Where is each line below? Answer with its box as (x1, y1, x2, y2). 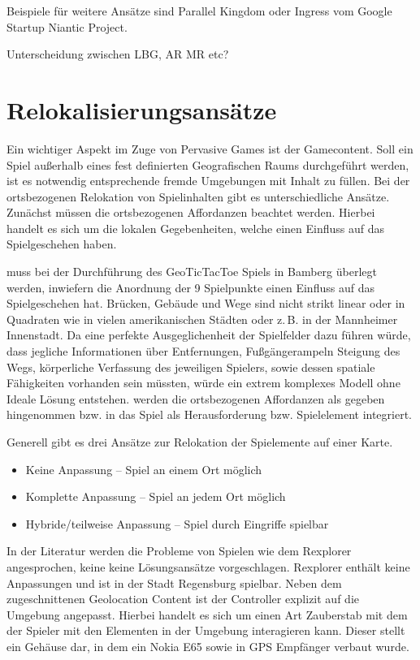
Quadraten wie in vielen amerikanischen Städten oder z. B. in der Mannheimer (6, 310, 398, 327)
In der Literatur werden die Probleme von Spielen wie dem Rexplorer (6, 542, 352, 559)
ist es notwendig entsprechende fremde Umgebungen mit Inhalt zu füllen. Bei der (6, 172, 410, 189)
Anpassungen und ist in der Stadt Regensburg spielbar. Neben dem (6, 574, 342, 591)
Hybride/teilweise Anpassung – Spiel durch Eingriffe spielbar (25, 515, 329, 532)
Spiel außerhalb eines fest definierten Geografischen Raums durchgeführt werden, (6, 156, 409, 173)
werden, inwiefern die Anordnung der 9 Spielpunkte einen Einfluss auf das (6, 278, 375, 295)
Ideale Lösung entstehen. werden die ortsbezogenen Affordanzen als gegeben (6, 390, 385, 407)
